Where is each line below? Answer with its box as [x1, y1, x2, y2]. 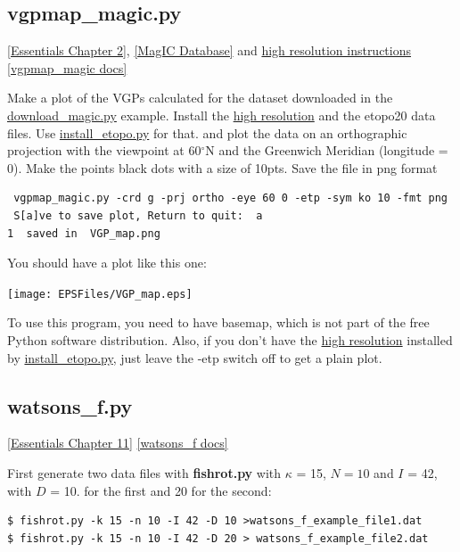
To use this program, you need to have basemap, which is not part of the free [7, 313, 430, 332]
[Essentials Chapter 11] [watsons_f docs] [7, 433, 228, 452]
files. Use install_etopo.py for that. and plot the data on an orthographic [7, 123, 407, 142]
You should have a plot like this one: [7, 253, 207, 272]
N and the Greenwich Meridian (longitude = [205, 141, 448, 160]
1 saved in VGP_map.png [7, 227, 160, 240]
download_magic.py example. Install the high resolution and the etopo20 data [7, 105, 436, 124]
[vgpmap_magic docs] [7, 58, 127, 77]
